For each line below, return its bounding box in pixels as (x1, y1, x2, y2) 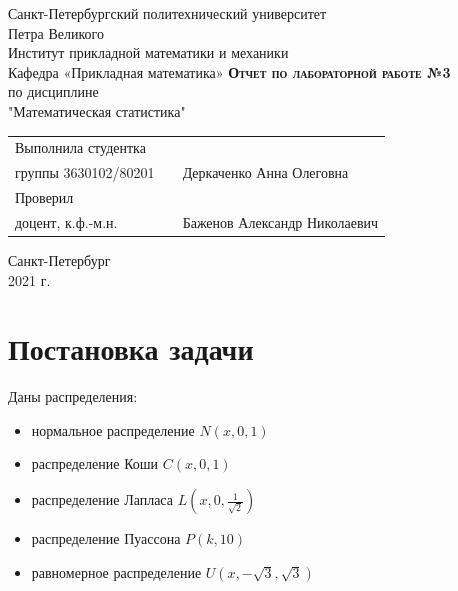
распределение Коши (31, 453, 159, 474)
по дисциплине (8, 81, 99, 102)
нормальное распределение (31, 419, 195, 440)
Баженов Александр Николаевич (182, 211, 379, 232)
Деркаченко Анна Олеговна (182, 162, 349, 183)
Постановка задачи (8, 328, 254, 369)
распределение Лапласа (31, 489, 173, 510)
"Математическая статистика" (8, 100, 186, 121)
